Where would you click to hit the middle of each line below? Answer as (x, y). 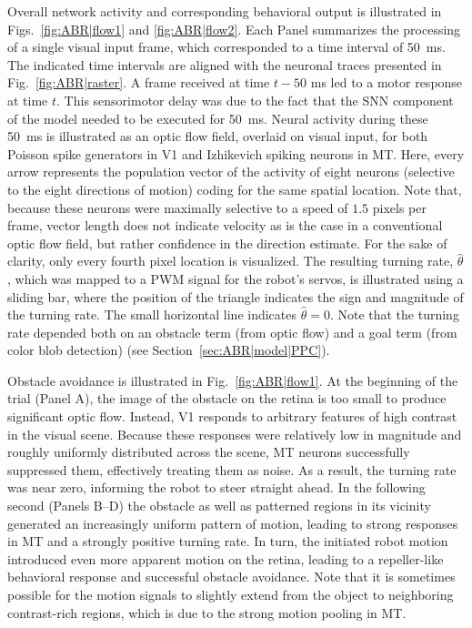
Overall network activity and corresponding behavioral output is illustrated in (225, 11)
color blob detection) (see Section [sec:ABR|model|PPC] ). (169, 350)
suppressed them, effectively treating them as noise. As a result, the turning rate (232, 469)
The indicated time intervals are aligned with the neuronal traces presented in (225, 64)
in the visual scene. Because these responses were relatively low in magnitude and (235, 434)
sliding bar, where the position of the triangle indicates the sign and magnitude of (236, 296)
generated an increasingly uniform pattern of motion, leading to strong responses (233, 523)
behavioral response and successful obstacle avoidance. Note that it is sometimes (231, 577)
